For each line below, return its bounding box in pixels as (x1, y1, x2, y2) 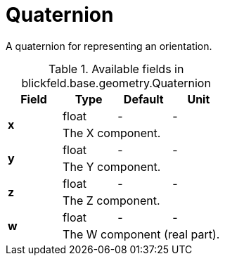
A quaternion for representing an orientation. (6, 39, 212, 52)
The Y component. (63, 159, 161, 174)
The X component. (63, 125, 161, 140)
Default (123, 91, 164, 106)
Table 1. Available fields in (49, 61, 184, 76)
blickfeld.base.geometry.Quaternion (21, 75, 211, 90)
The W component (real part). (63, 227, 220, 241)
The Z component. (63, 193, 160, 208)
